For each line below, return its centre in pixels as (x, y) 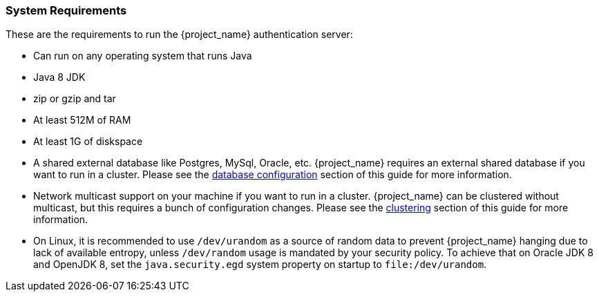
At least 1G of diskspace (88, 142)
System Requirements (66, 10)
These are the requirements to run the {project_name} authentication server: (179, 35)
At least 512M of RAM (82, 120)
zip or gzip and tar (75, 99)
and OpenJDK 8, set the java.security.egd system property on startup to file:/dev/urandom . (260, 265)
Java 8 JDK (59, 77)
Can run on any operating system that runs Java (143, 56)
